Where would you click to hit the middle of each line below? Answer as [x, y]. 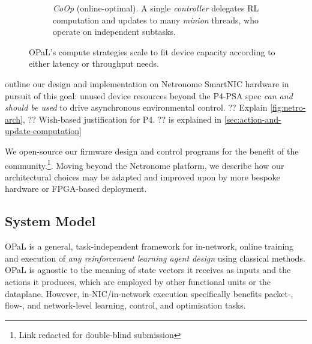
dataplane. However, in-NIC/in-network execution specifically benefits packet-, [149, 293]
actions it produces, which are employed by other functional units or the [138, 281]
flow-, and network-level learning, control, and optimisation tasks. [125, 305]
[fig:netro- [288, 107]
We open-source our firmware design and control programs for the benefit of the [152, 151]
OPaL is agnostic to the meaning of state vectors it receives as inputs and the [148, 270]
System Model [50, 221]
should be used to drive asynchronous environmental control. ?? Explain [136, 107]
